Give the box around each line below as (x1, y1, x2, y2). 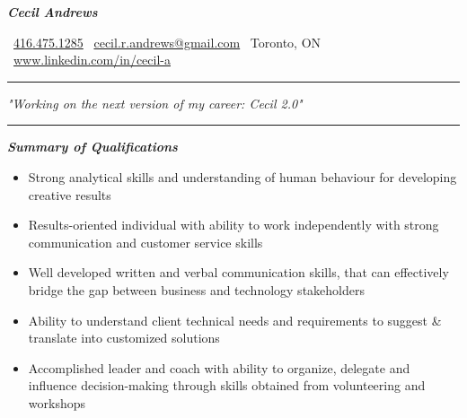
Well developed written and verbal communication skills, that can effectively (28, 263, 449, 282)
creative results (28, 185, 111, 204)
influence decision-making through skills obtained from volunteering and (28, 376, 426, 395)
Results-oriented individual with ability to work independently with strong (28, 215, 439, 234)
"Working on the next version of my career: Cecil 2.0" (7, 93, 303, 112)
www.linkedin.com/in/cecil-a (13, 50, 171, 69)
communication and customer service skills (28, 232, 263, 251)
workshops (28, 393, 85, 412)
